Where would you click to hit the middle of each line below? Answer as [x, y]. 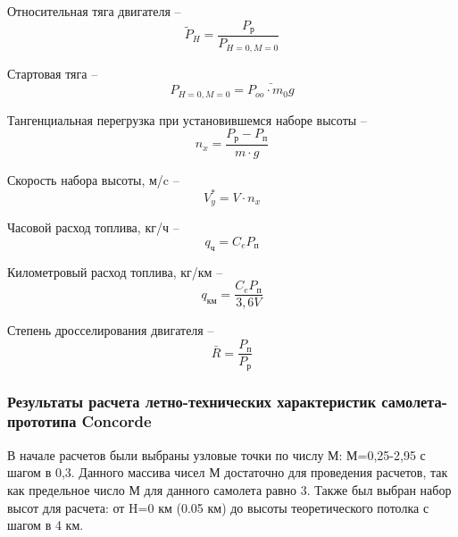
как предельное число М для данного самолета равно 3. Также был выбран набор [229, 489]
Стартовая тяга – [53, 73]
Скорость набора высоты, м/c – [93, 179]
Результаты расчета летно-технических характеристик [192, 401]
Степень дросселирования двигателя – [111, 330]
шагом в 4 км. [46, 525]
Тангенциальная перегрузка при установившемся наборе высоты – [187, 119]
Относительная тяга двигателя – [94, 11]
